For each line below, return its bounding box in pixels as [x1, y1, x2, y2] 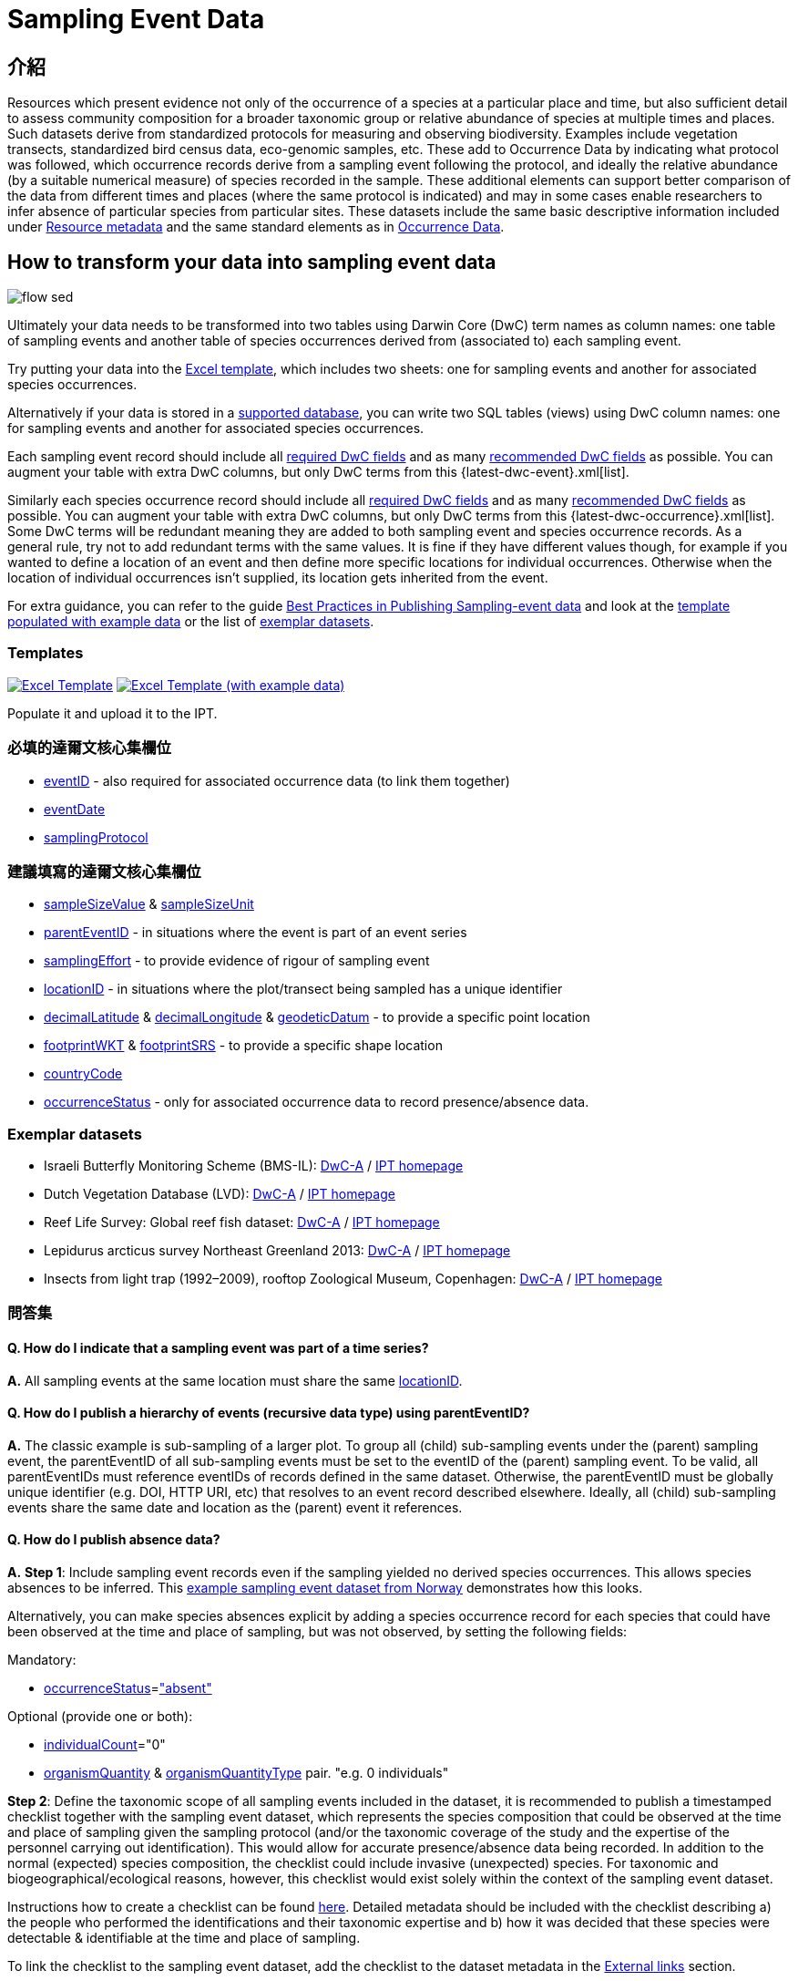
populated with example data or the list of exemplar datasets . [7, 614, 374, 630]
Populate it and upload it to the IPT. [7, 705, 218, 721]
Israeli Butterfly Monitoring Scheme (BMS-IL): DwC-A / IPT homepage [44, 1158, 464, 1174]
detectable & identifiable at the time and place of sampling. [7, 1930, 361, 1946]
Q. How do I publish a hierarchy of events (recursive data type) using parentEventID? [7, 1405, 530, 1421]
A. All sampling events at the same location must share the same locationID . [7, 1372, 463, 1388]
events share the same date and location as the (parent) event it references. [7, 1499, 463, 1515]
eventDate [44, 800, 106, 817]
